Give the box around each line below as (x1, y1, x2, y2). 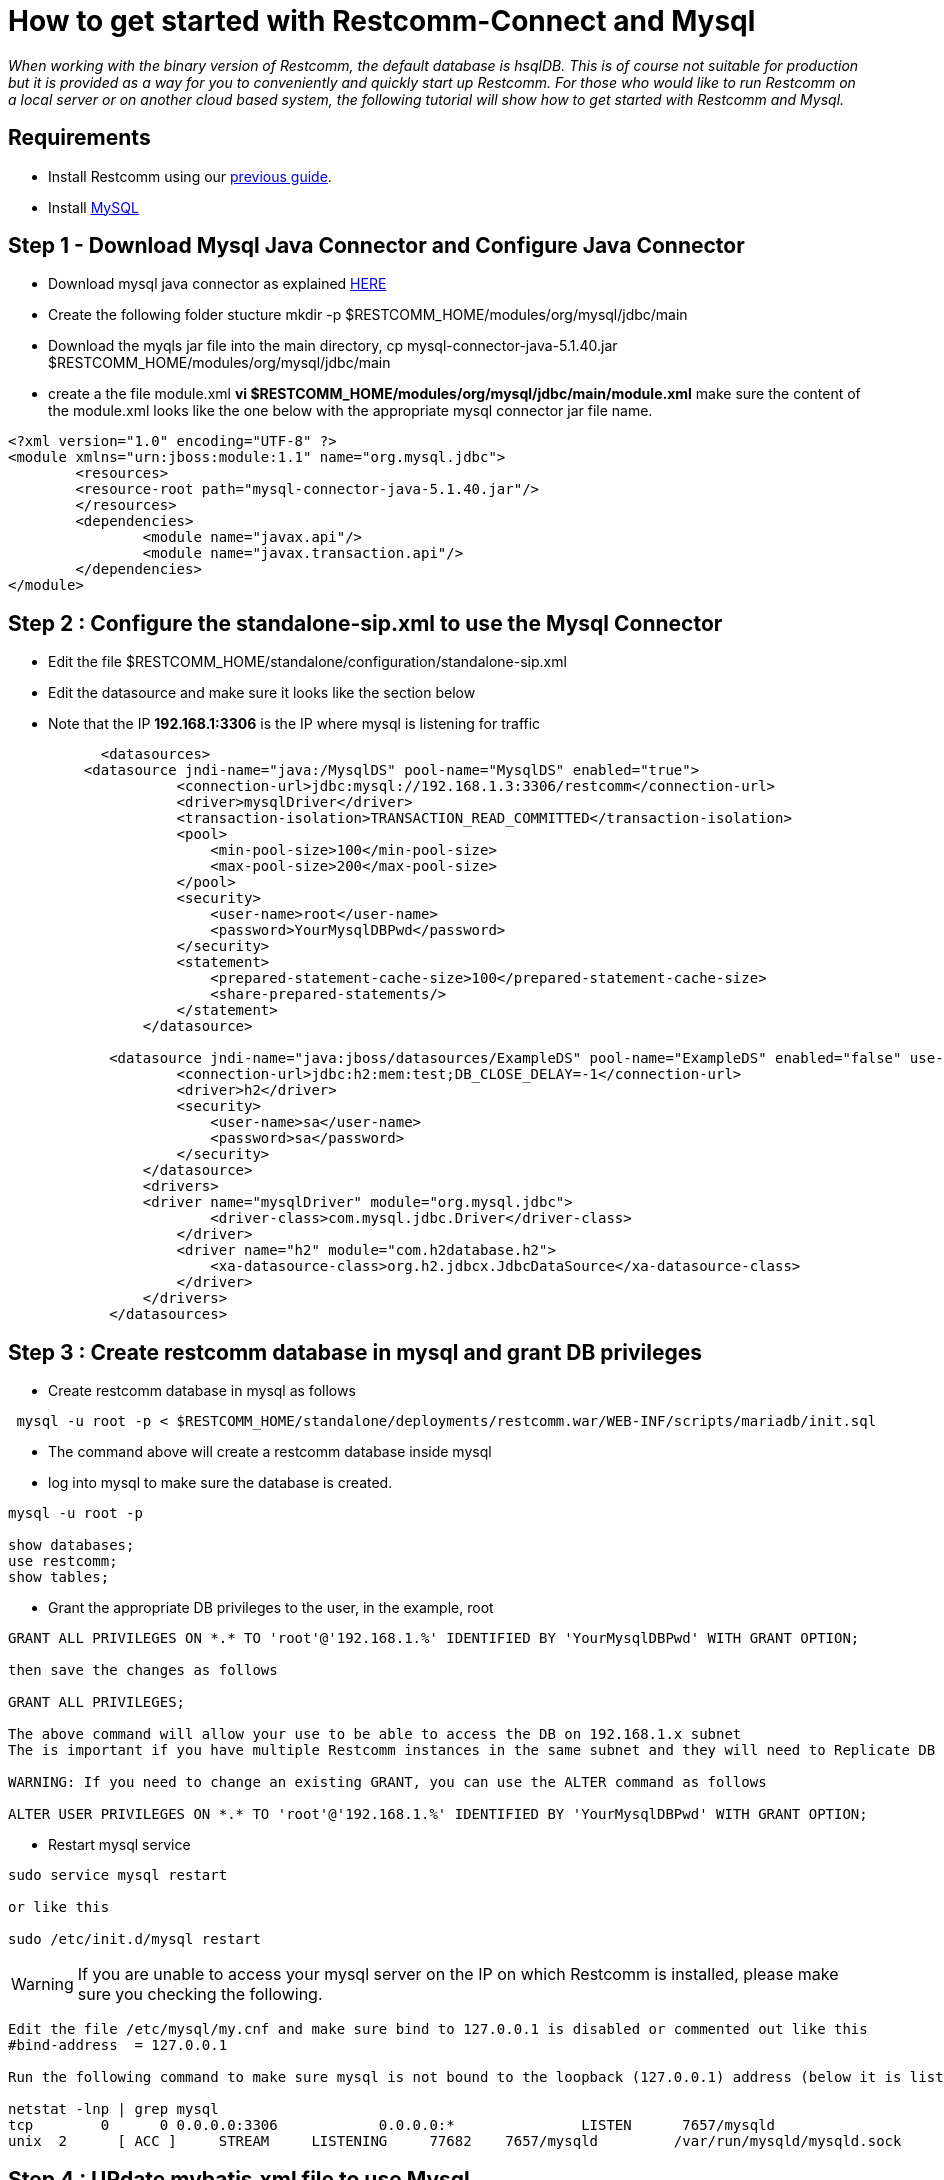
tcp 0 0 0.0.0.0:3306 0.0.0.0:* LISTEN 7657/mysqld (8, 2117, 776, 2134)
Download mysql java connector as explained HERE (48, 275, 387, 293)
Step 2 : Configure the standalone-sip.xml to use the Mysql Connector (8, 610, 723, 636)
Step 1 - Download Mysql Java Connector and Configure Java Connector (8, 233, 745, 259)
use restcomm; (8, 1553, 118, 1570)
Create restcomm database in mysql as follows (48, 1382, 356, 1400)
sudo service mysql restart (8, 1867, 228, 1884)
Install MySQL (48, 198, 139, 216)
